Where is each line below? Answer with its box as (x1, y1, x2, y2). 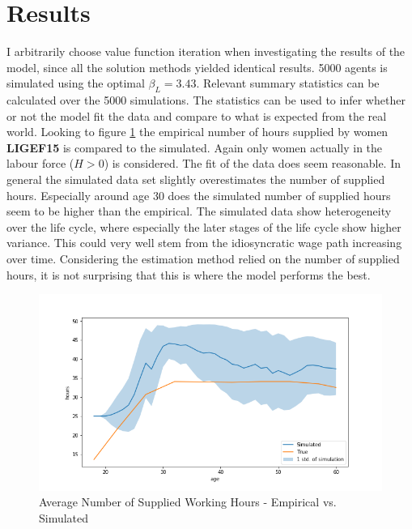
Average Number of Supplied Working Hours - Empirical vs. (39, 493, 337, 510)
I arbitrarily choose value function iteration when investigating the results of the (6, 43, 406, 60)
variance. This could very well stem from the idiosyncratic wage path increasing (6, 234, 402, 251)
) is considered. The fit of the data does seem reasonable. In (104, 155, 401, 172)
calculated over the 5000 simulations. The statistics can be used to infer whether (6, 92, 406, 109)
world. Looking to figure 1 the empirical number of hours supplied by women (6, 123, 389, 140)
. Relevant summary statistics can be (196, 75, 380, 92)
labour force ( (6, 155, 74, 172)
